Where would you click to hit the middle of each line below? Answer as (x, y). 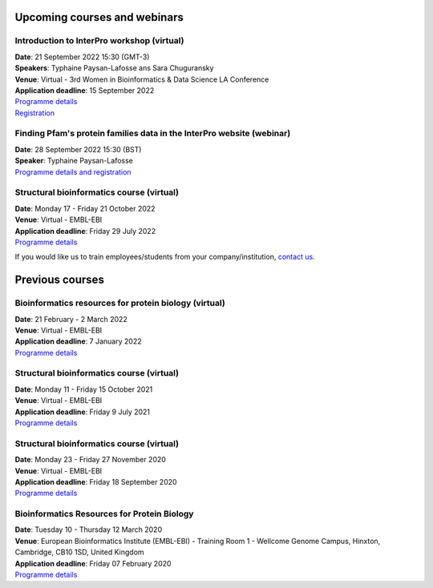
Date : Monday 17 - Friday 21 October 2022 (85, 208)
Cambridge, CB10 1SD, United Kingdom (79, 552)
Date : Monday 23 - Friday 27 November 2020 (90, 460)
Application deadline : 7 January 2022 (78, 341)
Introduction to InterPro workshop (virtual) (99, 41)
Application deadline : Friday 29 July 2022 (85, 231)
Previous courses (59, 280)
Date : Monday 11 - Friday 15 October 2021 (84, 389)
